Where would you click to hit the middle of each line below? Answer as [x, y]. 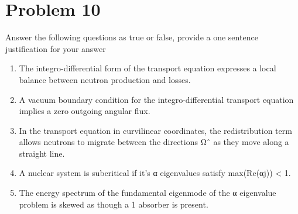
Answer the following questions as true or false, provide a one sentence [132, 37]
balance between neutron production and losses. [105, 79]
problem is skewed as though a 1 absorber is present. [114, 204]
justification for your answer [56, 48]
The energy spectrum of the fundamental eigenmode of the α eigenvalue [148, 193]
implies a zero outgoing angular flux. [85, 111]
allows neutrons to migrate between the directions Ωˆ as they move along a [154, 142]
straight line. [42, 153]
